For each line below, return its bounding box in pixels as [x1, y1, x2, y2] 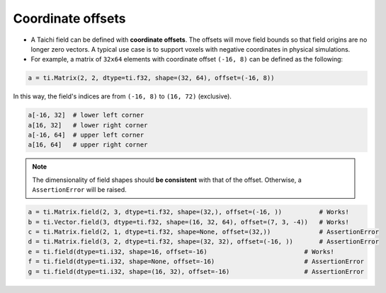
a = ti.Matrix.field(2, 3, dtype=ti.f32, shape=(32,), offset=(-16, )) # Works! [28, 208, 350, 216]
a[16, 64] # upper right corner [28, 141, 148, 149]
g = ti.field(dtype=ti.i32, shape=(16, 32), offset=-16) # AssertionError [28, 268, 365, 275]
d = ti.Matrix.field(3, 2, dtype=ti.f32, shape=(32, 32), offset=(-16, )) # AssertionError [28, 238, 379, 246]
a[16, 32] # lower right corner [28, 121, 148, 129]
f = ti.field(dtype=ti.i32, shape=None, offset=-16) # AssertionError [28, 258, 365, 265]
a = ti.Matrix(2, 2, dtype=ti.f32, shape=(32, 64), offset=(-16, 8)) [28, 74, 275, 82]
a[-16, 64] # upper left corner [28, 131, 144, 139]
